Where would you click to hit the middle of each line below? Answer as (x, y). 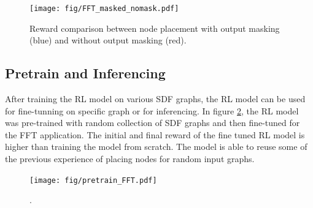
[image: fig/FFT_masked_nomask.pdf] (104, 9)
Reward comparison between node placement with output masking (155, 28)
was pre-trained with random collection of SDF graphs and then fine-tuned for (153, 123)
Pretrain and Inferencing (85, 73)
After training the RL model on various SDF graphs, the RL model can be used (155, 99)
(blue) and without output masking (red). (108, 40)
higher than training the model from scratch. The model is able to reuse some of (156, 147)
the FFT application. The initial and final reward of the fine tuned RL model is (155, 134)
